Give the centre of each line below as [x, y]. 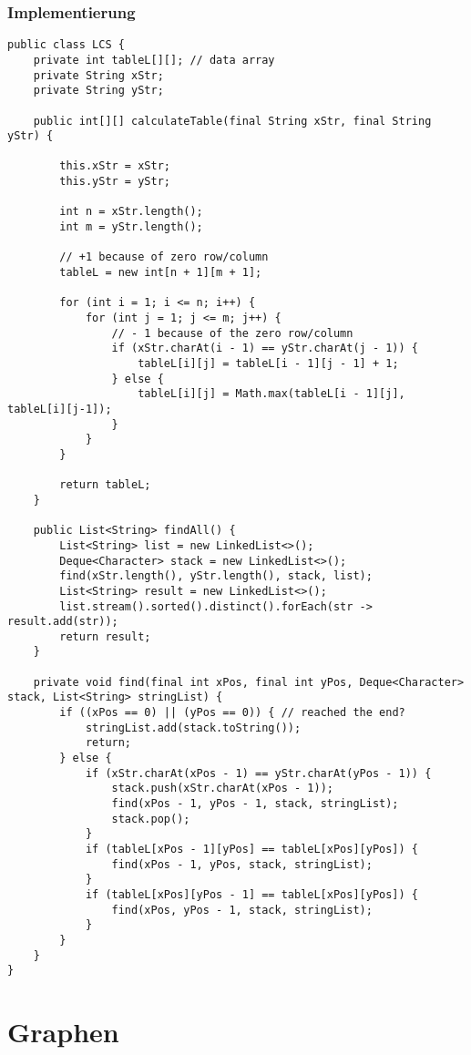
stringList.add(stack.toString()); [193, 727]
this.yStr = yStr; [115, 182]
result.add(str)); [63, 622]
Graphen [63, 1032]
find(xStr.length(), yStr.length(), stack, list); [216, 576]
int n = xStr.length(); [131, 212]
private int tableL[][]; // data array [154, 60]
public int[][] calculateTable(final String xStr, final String [232, 121]
